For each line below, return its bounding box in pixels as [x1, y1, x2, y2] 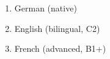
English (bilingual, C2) [14, 22, 100, 34]
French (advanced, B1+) [14, 42, 106, 55]
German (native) [14, 2, 77, 14]
